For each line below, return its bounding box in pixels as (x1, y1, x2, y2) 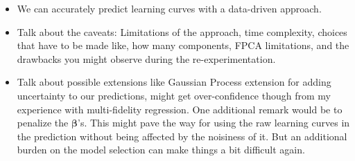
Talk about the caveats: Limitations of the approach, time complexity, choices (17, 24, 347, 39)
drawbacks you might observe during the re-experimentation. (17, 51, 276, 66)
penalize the (17, 115, 69, 130)
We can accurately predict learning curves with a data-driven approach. (17, 1, 322, 15)
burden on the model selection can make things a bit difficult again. (17, 142, 305, 157)
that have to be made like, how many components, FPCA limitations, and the (17, 38, 349, 53)
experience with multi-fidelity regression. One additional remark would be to (17, 102, 343, 116)
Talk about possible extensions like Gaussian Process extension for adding (17, 75, 331, 89)
